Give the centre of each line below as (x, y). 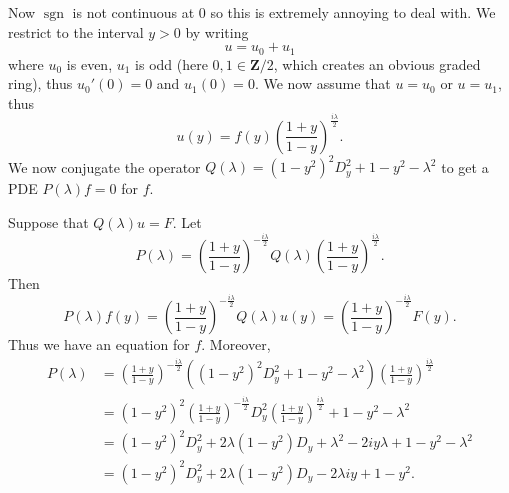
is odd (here (171, 63)
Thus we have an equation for (99, 344)
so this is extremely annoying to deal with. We (353, 12)
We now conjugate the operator (104, 166)
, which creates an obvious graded (377, 63)
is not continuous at (133, 12)
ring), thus (40, 83)
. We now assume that (322, 83)
